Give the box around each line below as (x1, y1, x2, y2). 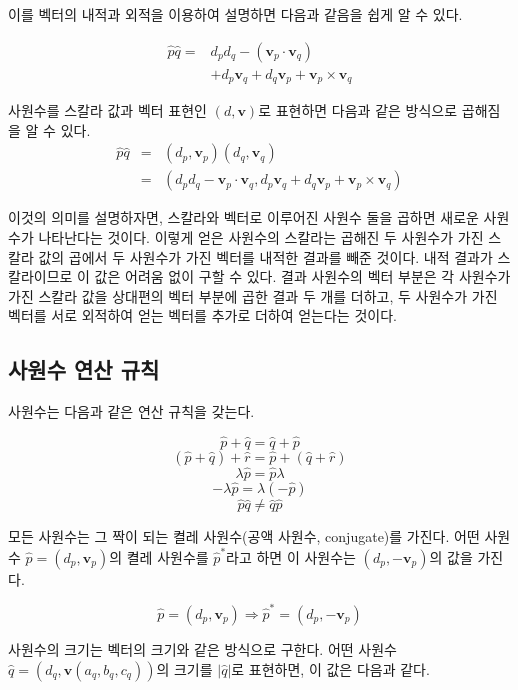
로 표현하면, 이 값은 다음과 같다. (231, 658, 430, 679)
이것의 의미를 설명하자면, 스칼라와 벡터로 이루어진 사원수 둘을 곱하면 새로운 (8, 207, 479, 228)
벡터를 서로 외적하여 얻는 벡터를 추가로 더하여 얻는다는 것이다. (8, 305, 397, 326)
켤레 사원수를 (126, 546, 209, 567)
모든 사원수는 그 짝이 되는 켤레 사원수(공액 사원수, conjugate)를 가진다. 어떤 (8, 526, 480, 547)
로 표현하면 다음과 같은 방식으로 (258, 100, 458, 121)
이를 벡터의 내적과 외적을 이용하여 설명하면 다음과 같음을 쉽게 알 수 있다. (8, 4, 463, 24)
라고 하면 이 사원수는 (226, 546, 356, 567)
